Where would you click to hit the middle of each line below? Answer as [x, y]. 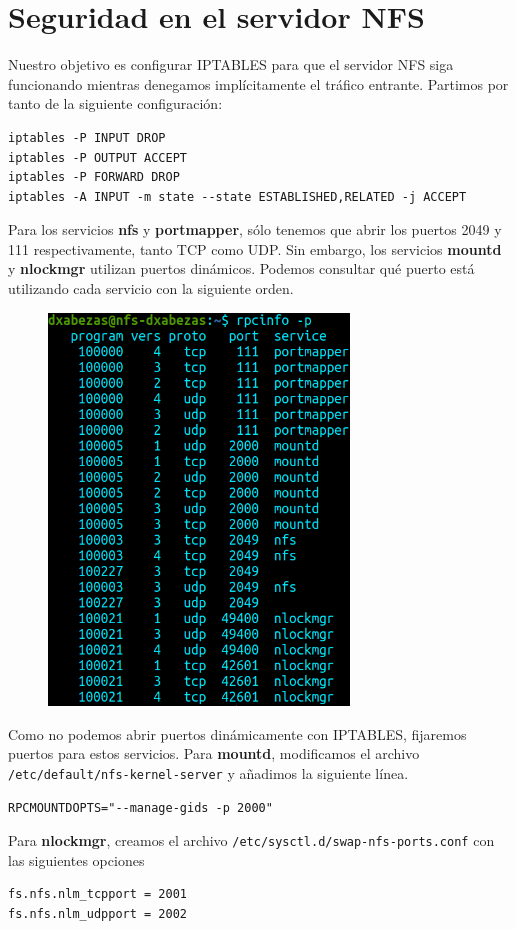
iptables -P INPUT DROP [87, 137]
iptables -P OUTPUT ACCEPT [97, 157]
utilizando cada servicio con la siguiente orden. [151, 288]
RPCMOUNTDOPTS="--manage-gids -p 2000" [140, 807]
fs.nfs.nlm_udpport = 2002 [97, 914]
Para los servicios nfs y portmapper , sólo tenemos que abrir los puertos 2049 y [255, 229]
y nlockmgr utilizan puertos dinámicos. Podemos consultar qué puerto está [241, 268]
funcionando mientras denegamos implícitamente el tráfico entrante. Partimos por [258, 83]
